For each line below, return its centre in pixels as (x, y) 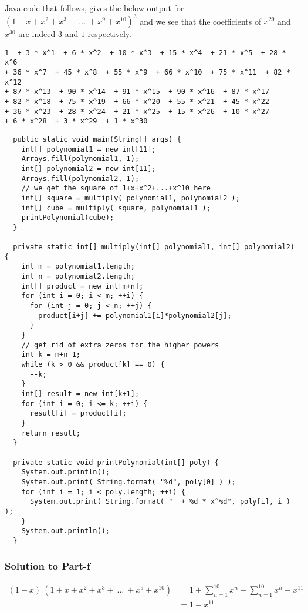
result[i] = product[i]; (78, 414)
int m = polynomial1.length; (78, 267)
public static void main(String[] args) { (97, 139)
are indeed (37, 34)
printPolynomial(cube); (68, 218)
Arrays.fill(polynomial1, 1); (80, 159)
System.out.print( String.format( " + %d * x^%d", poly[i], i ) (160, 502)
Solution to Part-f (48, 566)
